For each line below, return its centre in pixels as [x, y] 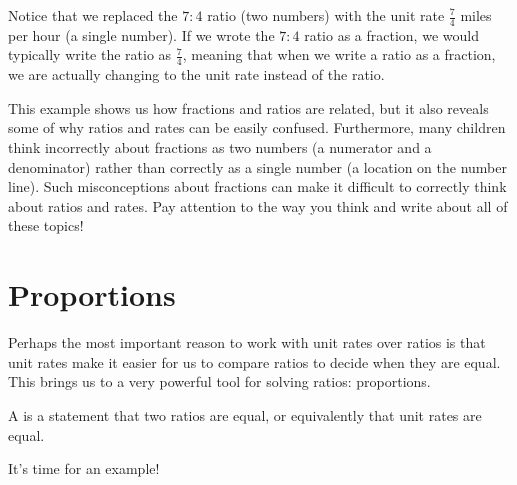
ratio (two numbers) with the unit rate [326, 15]
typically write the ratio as [90, 54]
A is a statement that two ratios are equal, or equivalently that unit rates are [245, 414]
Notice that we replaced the [93, 15]
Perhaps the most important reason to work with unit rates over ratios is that [247, 342]
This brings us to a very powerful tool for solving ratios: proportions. [219, 381]
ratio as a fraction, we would [391, 34]
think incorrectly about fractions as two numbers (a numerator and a [220, 147]
